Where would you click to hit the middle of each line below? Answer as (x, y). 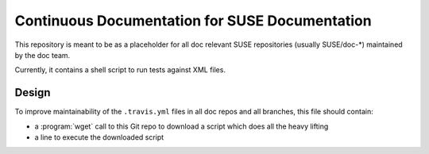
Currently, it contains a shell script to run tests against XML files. (120, 70)
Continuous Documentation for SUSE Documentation (193, 21)
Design (33, 92)
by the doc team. (43, 55)
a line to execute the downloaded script (99, 137)
